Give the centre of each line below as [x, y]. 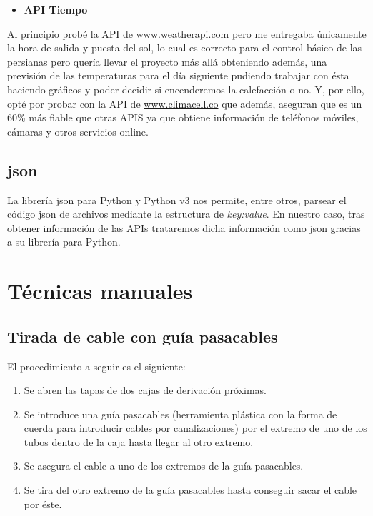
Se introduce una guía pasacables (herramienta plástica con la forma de [180, 414]
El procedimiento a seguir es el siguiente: [96, 366]
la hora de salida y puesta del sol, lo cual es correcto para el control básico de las [185, 47]
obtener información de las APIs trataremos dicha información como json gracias [184, 227]
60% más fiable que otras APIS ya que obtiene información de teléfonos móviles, [183, 117]
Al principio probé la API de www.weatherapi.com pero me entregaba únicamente [187, 33]
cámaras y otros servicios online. [78, 131]
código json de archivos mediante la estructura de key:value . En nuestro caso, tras [186, 214]
